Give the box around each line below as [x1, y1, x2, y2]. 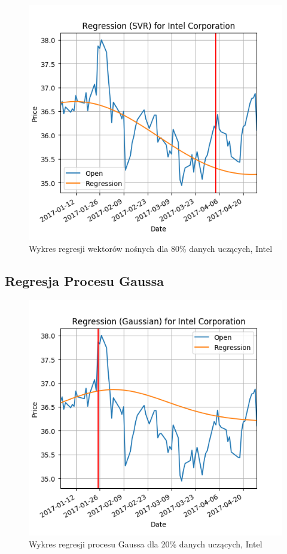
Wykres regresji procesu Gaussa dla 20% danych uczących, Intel [29, 537, 262, 550]
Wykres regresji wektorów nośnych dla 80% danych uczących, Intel [29, 242, 273, 254]
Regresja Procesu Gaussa [5, 271, 164, 290]
